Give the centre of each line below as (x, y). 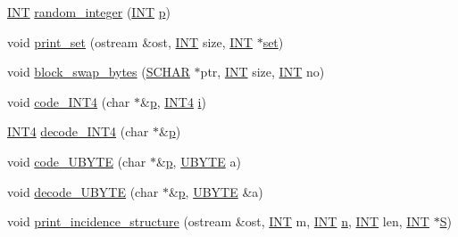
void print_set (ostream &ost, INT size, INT (130, 41)
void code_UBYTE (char (77, 161)
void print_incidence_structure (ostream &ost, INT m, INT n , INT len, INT (218, 221)
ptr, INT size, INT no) (262, 72)
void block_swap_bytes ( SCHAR (99, 72)
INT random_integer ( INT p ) (89, 12)
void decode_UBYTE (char (83, 191)
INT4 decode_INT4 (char (78, 131)
